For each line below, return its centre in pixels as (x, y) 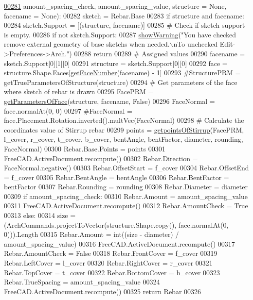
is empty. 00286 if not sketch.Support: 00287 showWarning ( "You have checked (120, 34)
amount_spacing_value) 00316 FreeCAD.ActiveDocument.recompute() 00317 (119, 243)
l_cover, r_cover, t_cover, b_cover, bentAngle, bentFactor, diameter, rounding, (124, 139)
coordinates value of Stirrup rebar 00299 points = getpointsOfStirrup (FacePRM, (124, 129)
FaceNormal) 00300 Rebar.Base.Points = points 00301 (85, 148)
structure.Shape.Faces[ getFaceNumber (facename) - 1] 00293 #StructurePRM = (122, 73)
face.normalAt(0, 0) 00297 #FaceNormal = (68, 110)
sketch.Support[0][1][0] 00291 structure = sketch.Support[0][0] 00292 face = (116, 63)
